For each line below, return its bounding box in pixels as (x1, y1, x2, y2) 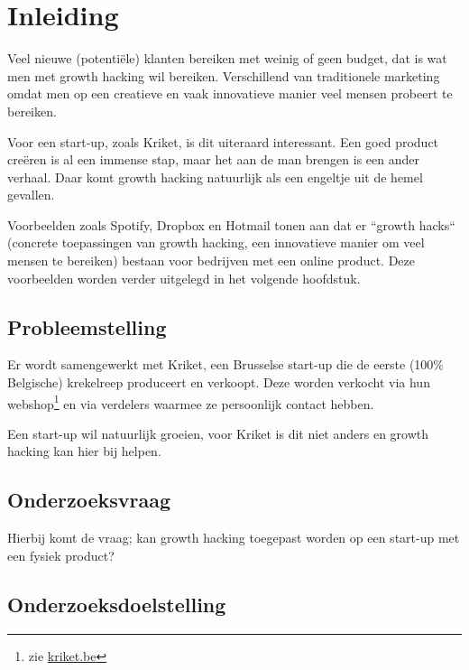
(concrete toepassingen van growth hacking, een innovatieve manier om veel (7, 233, 425, 252)
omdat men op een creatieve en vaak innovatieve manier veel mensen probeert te (7, 84, 453, 103)
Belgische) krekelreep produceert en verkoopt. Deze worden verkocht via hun (7, 373, 430, 392)
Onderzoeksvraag (7, 486, 171, 514)
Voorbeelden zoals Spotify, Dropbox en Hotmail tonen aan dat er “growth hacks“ (7, 215, 455, 234)
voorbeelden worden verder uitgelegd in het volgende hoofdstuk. (7, 268, 361, 287)
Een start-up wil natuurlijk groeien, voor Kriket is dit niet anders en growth (7, 423, 429, 442)
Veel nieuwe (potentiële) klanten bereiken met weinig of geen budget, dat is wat (7, 49, 447, 68)
